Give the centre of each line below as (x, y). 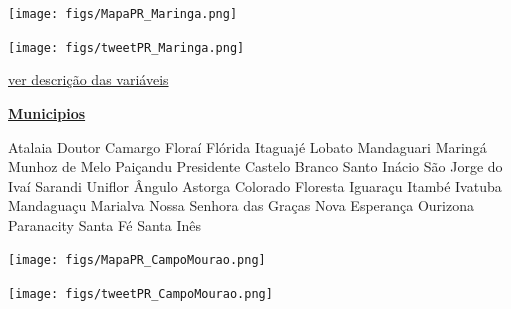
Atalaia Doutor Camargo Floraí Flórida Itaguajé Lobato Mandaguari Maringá (247, 146)
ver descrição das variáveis (88, 79)
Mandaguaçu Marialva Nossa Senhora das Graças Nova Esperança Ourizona (241, 205)
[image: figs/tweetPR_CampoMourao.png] (140, 294)
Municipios (47, 112)
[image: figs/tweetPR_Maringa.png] (126, 47)
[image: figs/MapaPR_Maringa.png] (123, 14)
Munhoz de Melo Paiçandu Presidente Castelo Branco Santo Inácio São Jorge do (255, 166)
